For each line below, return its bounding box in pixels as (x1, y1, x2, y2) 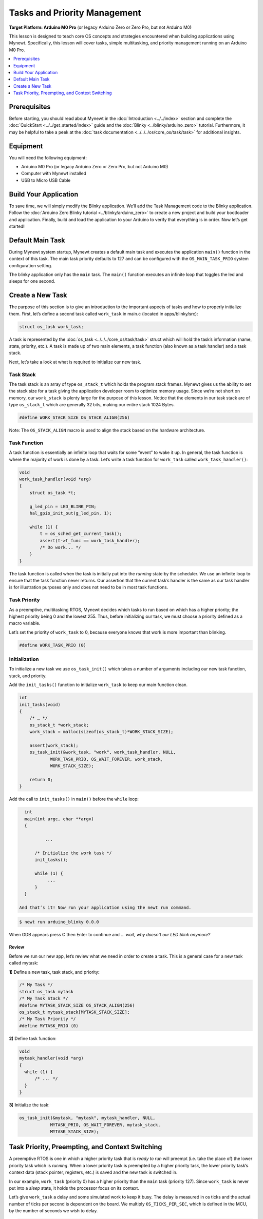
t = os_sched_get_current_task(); (39, 531, 122, 536)
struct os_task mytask (19, 989, 74, 994)
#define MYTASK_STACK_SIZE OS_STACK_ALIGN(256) (19, 1003, 135, 1008)
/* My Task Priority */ (19, 1016, 76, 1022)
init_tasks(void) (19, 702, 61, 707)
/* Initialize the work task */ (35, 850, 112, 856)
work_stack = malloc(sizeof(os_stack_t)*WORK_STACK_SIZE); (29, 729, 174, 735)
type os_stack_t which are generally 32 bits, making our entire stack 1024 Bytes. (9, 402, 175, 408)
